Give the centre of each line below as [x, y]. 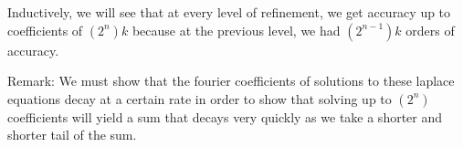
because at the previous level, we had [236, 30]
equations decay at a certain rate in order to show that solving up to [200, 98]
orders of [430, 30]
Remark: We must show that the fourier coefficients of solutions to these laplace [231, 81]
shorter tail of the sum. [72, 135]
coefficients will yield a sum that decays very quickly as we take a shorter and [225, 116]
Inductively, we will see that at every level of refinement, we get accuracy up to [229, 12]
